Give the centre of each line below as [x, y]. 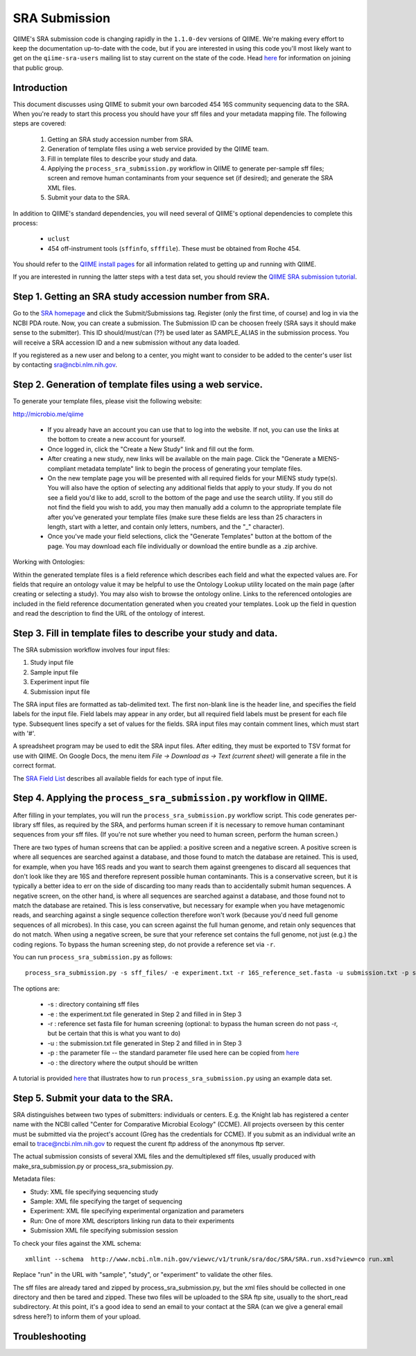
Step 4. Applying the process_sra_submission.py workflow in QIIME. [171, 798]
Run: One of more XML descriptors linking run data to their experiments [132, 1221]
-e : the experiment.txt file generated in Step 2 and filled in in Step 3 [145, 1014]
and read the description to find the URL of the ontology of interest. [109, 614]
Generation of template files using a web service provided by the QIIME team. [158, 149]
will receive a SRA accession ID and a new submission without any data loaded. [127, 342]
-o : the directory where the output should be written [123, 1062]
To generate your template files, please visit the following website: [107, 401]
